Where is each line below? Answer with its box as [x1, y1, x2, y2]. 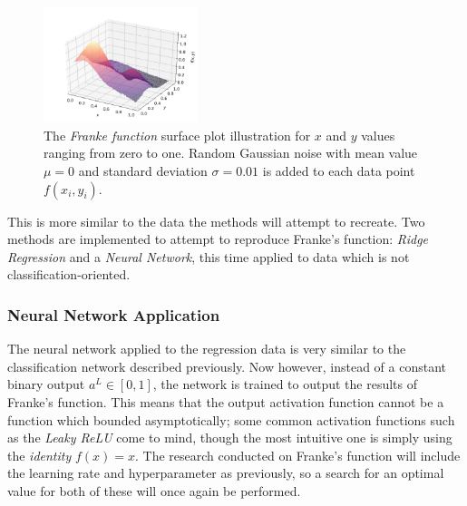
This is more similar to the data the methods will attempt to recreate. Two [7, 211, 425, 230]
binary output [7, 375, 85, 394]
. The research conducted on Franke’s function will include [134, 445, 461, 464]
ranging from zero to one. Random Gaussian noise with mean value [44, 143, 418, 162]
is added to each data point [262, 161, 415, 180]
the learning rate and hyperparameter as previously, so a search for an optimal [7, 463, 444, 482]
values [361, 125, 395, 144]
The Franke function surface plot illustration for [44, 125, 311, 144]
